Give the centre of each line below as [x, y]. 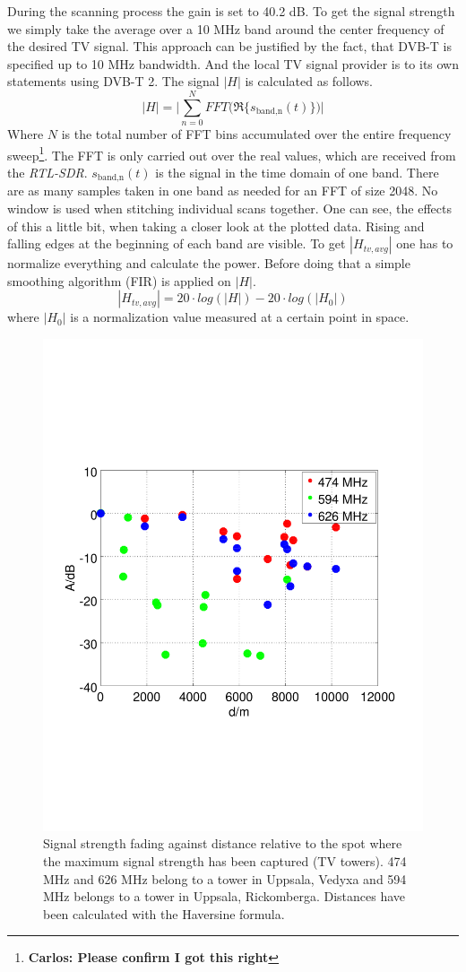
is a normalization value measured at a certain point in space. [240, 317]
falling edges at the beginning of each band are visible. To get [177, 243]
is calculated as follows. [309, 81]
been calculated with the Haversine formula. [164, 913]
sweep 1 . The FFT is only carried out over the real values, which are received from [232, 153]
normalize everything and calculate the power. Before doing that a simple [209, 263]
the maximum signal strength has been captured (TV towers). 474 [225, 861]
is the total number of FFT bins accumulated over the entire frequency [256, 134]
